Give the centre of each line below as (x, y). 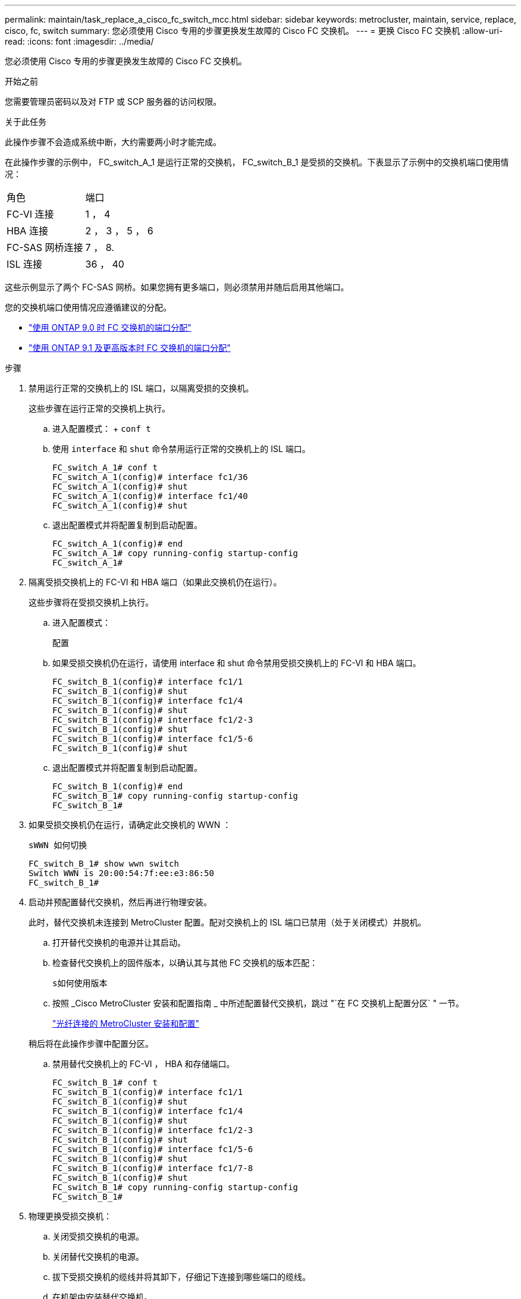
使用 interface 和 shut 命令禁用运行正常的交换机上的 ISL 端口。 (181, 449)
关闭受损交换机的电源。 (98, 1236)
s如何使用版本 (80, 983)
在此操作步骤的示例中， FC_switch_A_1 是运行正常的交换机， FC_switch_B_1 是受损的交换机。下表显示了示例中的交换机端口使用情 (257, 162)
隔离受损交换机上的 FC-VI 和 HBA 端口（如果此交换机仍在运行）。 (155, 582)
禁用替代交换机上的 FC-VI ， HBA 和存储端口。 (144, 1064)
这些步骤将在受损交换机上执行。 (91, 602)
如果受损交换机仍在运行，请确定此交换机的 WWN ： (130, 825)
